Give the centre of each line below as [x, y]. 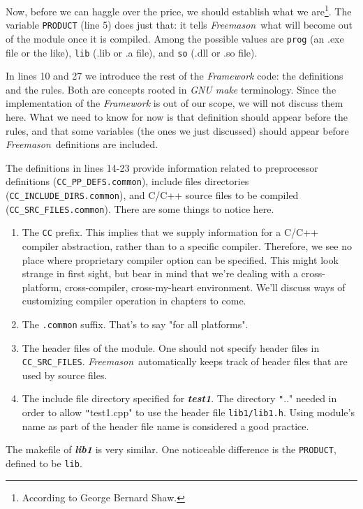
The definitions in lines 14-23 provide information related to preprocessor [162, 167]
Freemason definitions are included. [82, 144]
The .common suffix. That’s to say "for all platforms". [135, 324]
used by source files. [65, 375]
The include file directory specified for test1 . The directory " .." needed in [179, 398]
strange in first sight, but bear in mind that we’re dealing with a [160, 273]
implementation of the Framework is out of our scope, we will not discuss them [175, 103]
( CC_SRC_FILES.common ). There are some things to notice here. [140, 208]
